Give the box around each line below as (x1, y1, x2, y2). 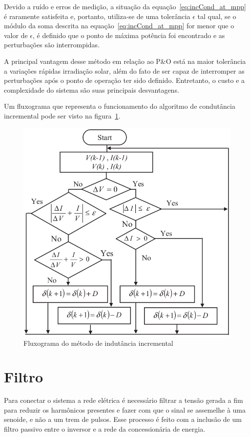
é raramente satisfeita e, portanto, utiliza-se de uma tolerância (4, 11, 190, 21)
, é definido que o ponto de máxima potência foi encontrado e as (33, 30, 225, 40)
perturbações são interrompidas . (4, 40, 100, 50)
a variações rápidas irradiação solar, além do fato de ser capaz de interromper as (4, 65, 245, 76)
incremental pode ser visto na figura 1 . (4, 110, 121, 120)
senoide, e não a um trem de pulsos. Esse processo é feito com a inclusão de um (4, 414, 242, 424)
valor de (4, 30, 28, 40)
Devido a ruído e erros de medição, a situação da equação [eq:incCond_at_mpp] (4, 1, 246, 11)
